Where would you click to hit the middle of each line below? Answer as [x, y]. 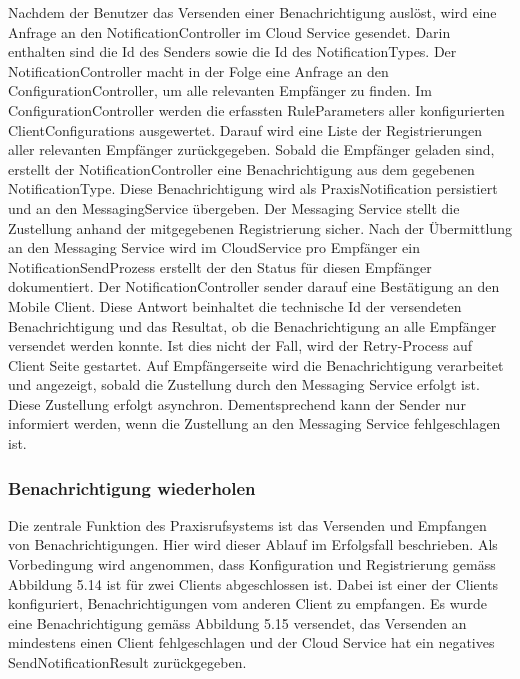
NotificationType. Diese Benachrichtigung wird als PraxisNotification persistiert [253, 188]
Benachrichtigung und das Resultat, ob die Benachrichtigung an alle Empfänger [252, 325]
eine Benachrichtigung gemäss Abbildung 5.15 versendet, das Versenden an [237, 622]
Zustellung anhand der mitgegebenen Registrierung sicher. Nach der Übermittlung [260, 227]
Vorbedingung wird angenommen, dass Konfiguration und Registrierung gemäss [252, 564]
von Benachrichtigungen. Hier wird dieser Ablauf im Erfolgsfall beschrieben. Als [253, 544]
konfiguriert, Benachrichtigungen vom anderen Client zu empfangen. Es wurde [248, 603]
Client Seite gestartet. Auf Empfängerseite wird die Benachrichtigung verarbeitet [256, 364]
